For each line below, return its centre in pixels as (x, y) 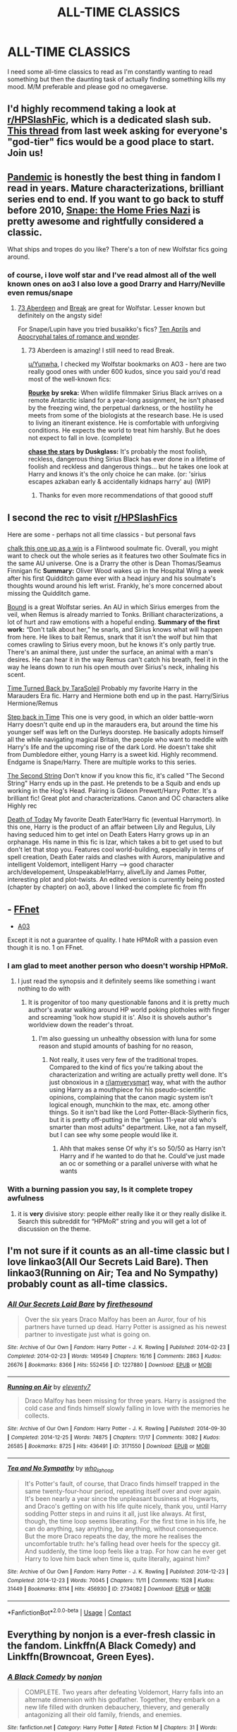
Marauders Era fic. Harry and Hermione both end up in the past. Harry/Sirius (118, 696)
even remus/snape (40, 293)
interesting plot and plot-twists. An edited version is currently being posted (116, 880)
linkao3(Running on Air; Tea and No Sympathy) (113, 1273)
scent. (17, 675)
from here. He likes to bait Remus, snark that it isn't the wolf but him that (112, 637)
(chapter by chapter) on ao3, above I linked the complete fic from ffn (107, 887)
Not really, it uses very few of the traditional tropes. (124, 1060)
